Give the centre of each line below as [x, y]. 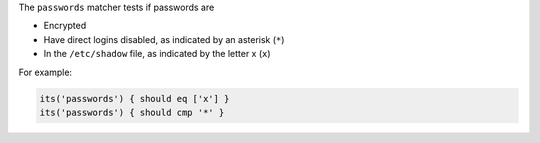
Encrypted [65, 26]
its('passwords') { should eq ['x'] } [134, 98]
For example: [45, 72]
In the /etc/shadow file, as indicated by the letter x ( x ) [157, 54]
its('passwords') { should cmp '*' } [132, 112]
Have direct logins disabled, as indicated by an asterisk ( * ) [164, 39]
